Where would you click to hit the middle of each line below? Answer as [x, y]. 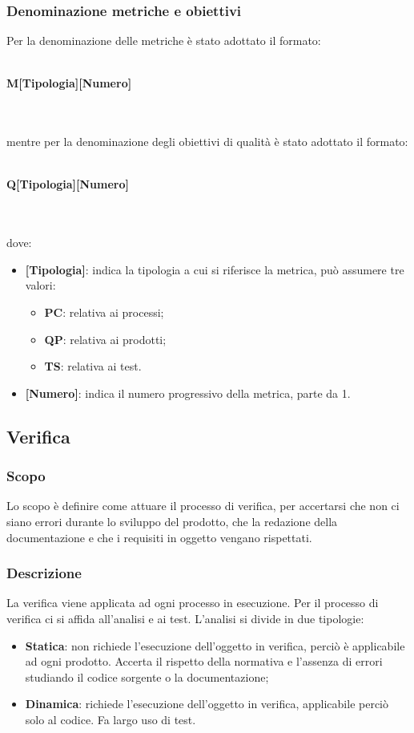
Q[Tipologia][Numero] [68, 184]
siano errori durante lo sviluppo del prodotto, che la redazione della [172, 521]
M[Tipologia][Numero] [69, 83]
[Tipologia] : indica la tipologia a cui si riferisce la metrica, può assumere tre [215, 269]
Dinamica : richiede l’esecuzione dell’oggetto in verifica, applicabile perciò [207, 704]
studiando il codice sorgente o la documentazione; [147, 676]
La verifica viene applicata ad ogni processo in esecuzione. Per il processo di [193, 603]
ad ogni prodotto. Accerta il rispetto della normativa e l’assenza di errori [204, 661]
